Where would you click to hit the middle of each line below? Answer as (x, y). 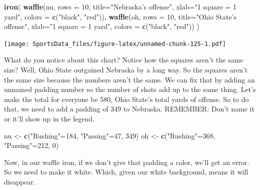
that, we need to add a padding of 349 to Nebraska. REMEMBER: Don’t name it (129, 109)
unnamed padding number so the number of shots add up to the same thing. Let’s (130, 89)
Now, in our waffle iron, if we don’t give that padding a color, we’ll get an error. (127, 162)
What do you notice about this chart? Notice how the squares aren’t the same (124, 60)
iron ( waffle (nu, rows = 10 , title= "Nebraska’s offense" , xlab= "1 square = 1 (120, 6)
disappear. (20, 181)
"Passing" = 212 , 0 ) (31, 145)
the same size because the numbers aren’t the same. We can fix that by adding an (129, 79)
